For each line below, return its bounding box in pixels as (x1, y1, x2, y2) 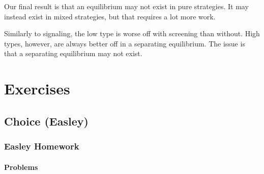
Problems (4, 161, 38, 172)
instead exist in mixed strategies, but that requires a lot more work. (4, 11, 216, 21)
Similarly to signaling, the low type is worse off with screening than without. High (4, 28, 260, 39)
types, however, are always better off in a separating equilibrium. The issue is (4, 38, 245, 48)
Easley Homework (4, 140, 79, 153)
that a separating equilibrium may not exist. (4, 48, 142, 59)
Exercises (4, 78, 70, 99)
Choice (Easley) (4, 113, 89, 129)
